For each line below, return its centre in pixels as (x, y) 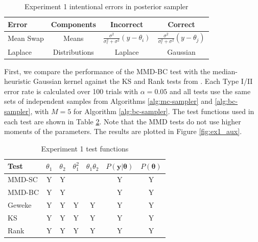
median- (225, 71)
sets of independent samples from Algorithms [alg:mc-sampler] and (108, 101)
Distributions (73, 51)
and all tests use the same (210, 91)
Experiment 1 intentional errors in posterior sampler (107, 6)
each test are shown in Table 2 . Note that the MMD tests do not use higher (123, 121)
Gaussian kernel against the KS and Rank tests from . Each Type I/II (143, 81)
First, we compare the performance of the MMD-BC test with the (107, 71)
